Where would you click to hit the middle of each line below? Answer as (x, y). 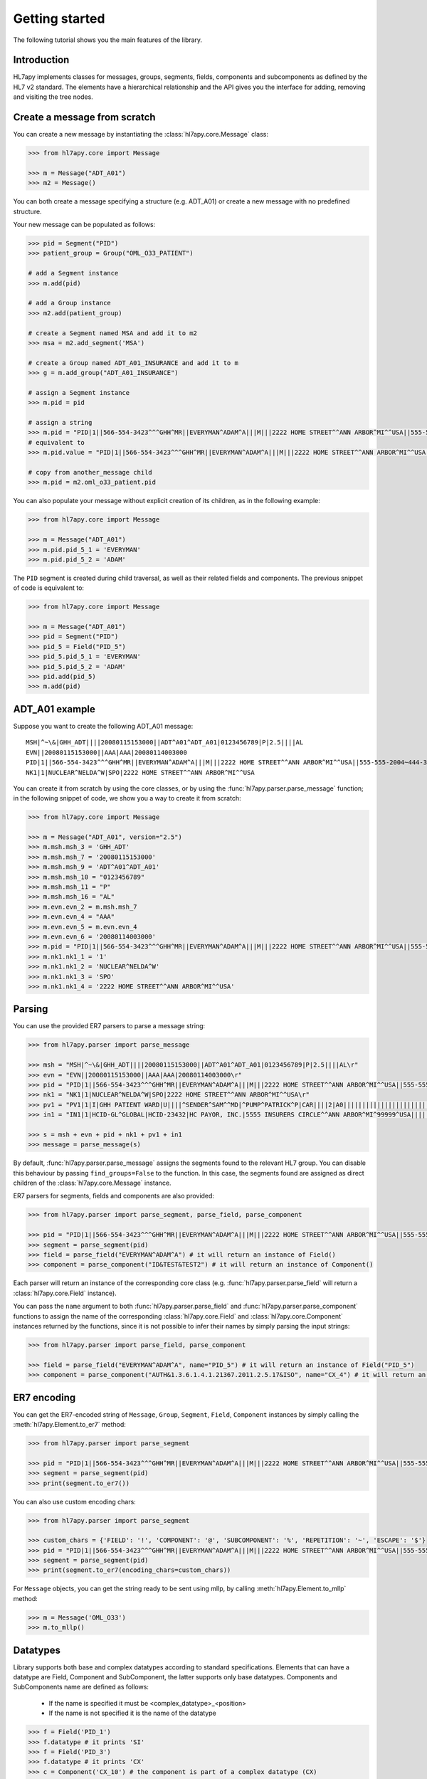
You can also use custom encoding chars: (75, 1501)
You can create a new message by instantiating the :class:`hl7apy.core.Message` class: (141, 134)
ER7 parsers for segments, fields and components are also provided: (114, 1196)
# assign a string (60, 423)
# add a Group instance (70, 303)
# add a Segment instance (73, 273)
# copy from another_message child (90, 473)
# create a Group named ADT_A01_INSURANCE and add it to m (133, 363)
